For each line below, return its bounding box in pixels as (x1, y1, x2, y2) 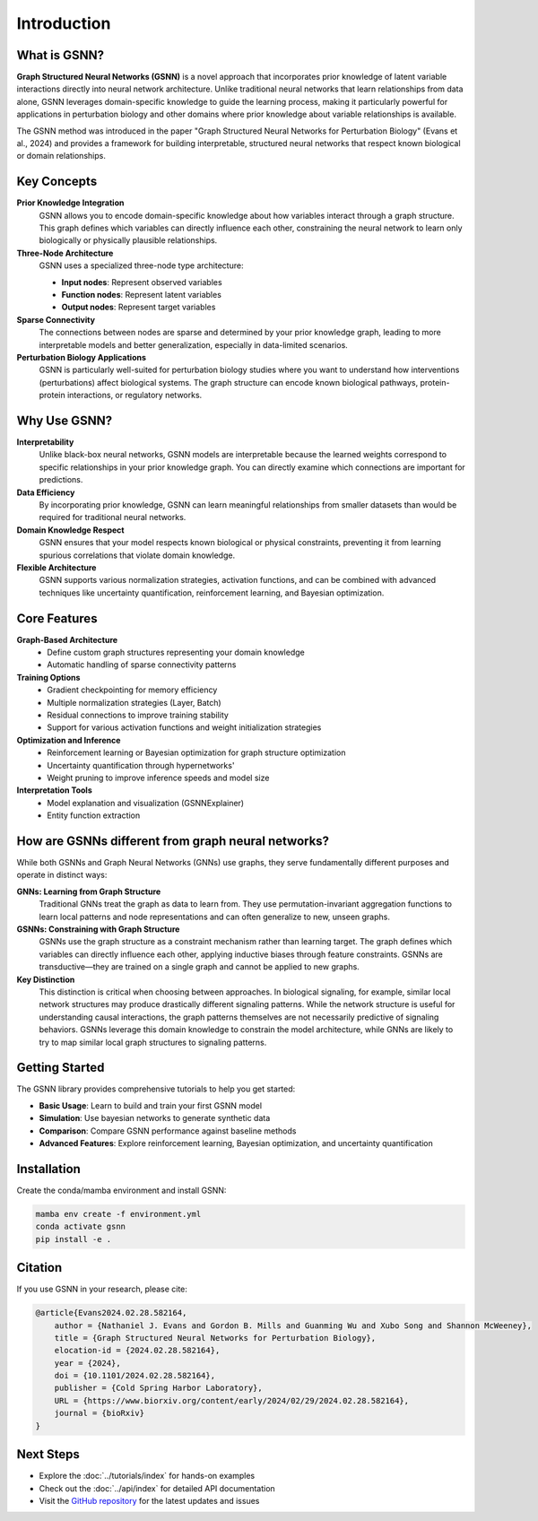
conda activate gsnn (35, 1221, 126, 1232)
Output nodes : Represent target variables (61, 301, 216, 313)
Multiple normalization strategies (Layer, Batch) (47, 697, 221, 708)
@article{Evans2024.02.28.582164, (35, 1308, 187, 1318)
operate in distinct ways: (16, 870, 108, 881)
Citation (16, 1260, 63, 1275)
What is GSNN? (16, 48, 105, 63)
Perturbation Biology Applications (16, 352, 147, 362)
